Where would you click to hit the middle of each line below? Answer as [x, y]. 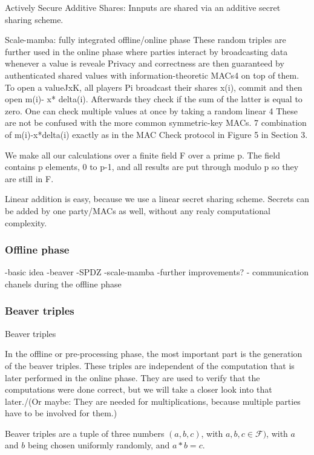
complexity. [26, 222]
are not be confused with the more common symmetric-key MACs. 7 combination [156, 123]
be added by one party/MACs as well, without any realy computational [138, 210]
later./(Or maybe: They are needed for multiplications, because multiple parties [153, 401]
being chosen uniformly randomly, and [99, 445]
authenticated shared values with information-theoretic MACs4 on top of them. [152, 75]
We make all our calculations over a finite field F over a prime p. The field [143, 155]
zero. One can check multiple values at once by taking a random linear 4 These [151, 110]
